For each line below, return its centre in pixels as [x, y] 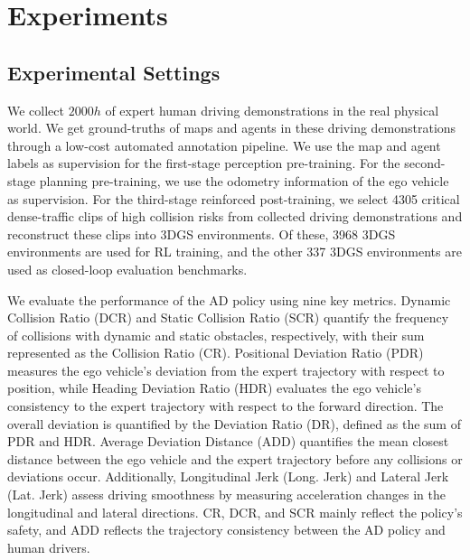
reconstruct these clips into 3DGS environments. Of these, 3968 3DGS [202, 233]
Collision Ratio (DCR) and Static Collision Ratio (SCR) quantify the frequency [228, 317]
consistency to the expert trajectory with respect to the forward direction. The [226, 406]
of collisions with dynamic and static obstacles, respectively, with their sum [216, 335]
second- [425, 163]
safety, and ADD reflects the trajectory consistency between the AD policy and [226, 530]
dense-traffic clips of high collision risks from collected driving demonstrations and [235, 216]
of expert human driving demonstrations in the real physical [272, 110]
